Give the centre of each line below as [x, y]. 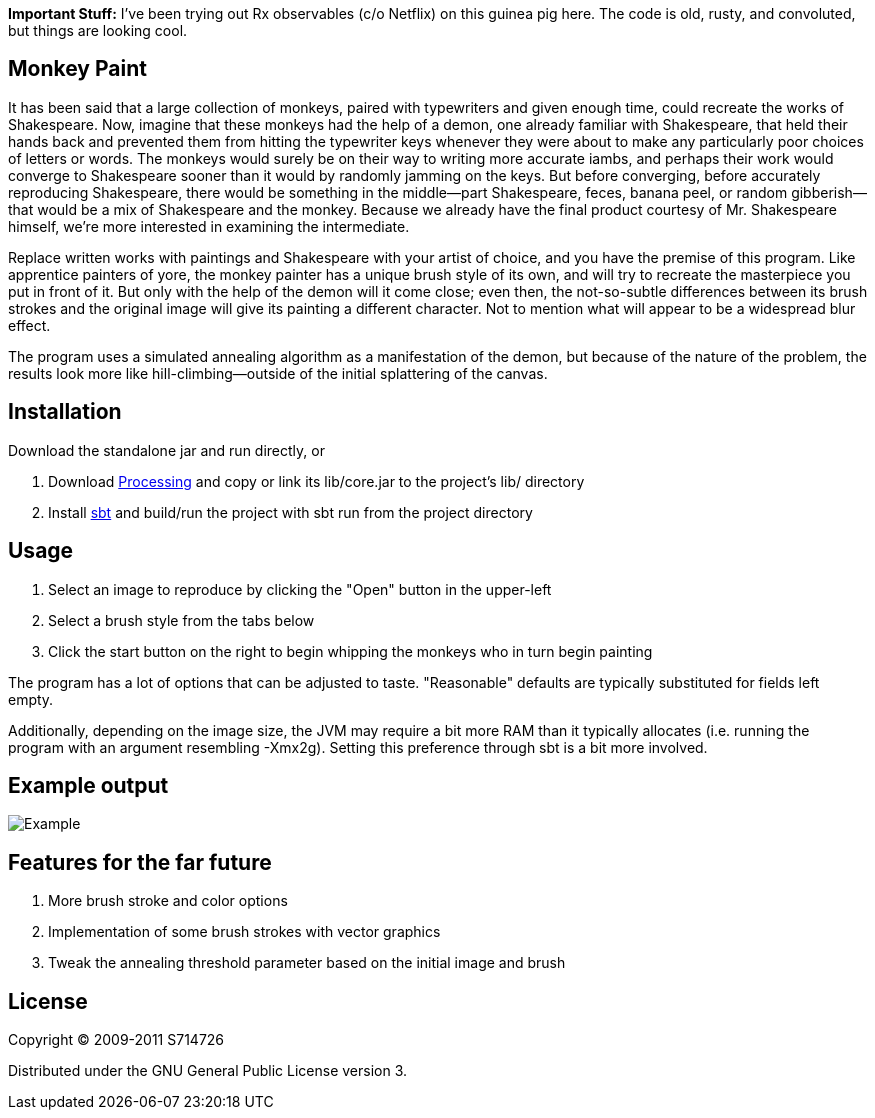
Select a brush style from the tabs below [181, 620]
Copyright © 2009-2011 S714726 [116, 1040]
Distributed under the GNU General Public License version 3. [208, 1071]
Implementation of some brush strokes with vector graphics [244, 932]
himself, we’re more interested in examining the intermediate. [209, 226]
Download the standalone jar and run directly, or [166, 450]
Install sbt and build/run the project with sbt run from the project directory [290, 512]
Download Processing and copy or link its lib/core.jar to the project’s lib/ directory [316, 481]
